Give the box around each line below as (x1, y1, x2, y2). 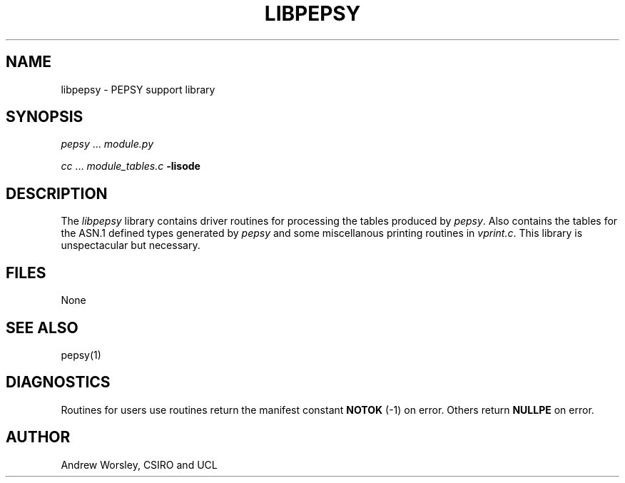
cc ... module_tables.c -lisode (61, 160, 200, 173)
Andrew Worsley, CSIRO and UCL (61, 458, 218, 471)
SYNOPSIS (6, 108, 83, 126)
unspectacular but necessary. (61, 239, 200, 252)
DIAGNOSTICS (6, 373, 111, 392)
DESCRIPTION (6, 184, 108, 203)
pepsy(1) (61, 348, 101, 361)
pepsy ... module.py (61, 138, 154, 151)
